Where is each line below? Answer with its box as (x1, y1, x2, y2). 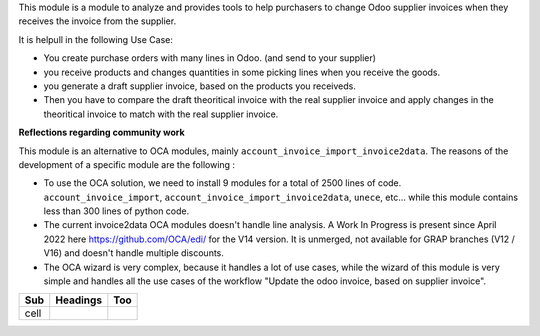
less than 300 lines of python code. (43, 205, 190, 217)
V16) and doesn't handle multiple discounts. (43, 247, 225, 259)
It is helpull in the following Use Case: (18, 33, 174, 45)
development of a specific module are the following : (18, 158, 235, 170)
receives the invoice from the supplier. (18, 15, 177, 27)
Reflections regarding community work (18, 126, 185, 139)
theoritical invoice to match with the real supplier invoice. (43, 108, 279, 120)
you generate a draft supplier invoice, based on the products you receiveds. (43, 80, 357, 92)
